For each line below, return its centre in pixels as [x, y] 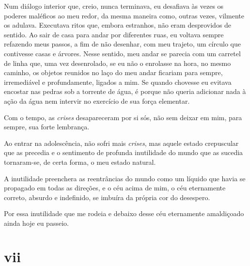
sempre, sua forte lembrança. [47, 127]
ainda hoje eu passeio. [36, 223]
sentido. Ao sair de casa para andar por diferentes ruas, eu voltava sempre [114, 34]
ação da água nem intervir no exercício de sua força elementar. [97, 101]
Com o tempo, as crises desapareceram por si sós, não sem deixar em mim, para [123, 117]
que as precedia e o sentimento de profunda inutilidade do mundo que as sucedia [124, 152]
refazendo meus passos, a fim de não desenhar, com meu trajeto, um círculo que [122, 44]
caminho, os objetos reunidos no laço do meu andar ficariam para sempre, [113, 72]
